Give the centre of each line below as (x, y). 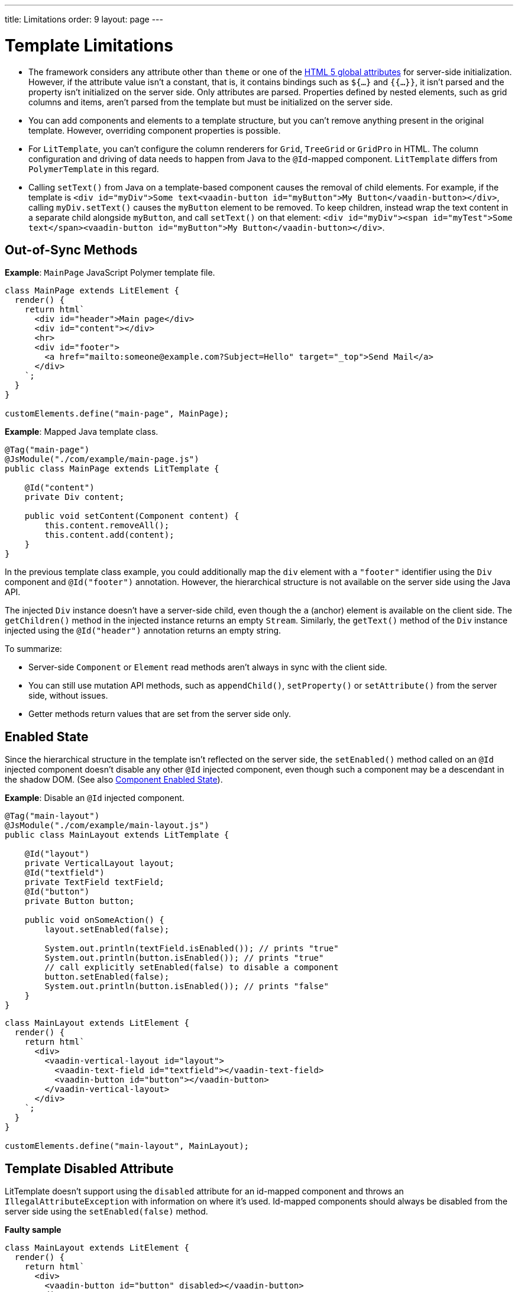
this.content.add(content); (109, 535)
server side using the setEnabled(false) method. (106, 1212)
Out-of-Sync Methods (71, 250)
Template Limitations (89, 45)
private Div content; (75, 497)
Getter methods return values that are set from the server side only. (160, 714)
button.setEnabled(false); (107, 977)
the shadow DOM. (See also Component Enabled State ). (114, 780)
